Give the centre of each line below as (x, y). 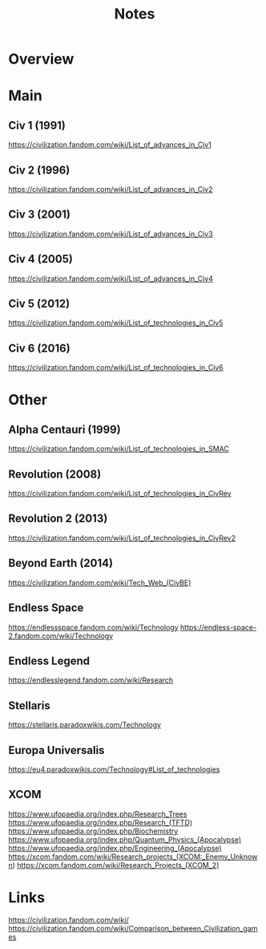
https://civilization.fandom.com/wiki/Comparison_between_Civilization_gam (133, 928)
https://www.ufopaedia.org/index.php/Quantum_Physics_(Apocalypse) (125, 839)
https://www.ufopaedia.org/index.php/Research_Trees (98, 814)
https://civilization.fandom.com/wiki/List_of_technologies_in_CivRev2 (122, 538)
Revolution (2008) (55, 474)
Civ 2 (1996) (39, 170)
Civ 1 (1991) (37, 125)
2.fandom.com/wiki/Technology (61, 636)
